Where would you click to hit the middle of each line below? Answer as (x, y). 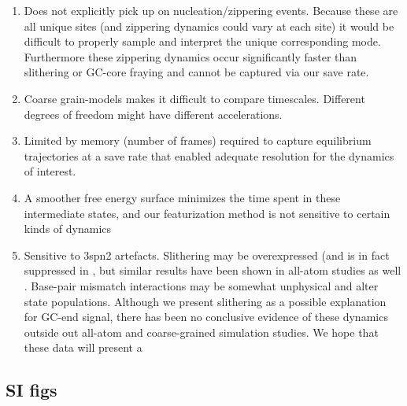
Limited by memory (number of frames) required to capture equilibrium (198, 140)
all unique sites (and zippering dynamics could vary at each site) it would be (209, 26)
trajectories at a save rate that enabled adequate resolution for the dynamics (209, 155)
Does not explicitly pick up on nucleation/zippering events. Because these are (211, 10)
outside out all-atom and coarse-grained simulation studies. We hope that (201, 332)
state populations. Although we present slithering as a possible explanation (205, 301)
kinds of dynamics (68, 229)
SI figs (31, 390)
